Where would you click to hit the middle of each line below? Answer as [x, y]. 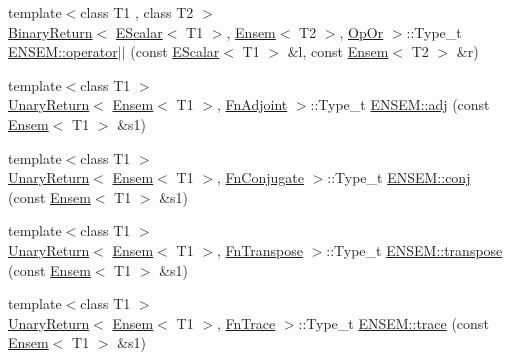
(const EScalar [175, 51]
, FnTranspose [259, 249]
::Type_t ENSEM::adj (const [400, 104]
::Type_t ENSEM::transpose [414, 249]
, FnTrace [246, 322]
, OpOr [361, 31]
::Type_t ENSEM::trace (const [393, 322]
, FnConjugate [260, 177]
